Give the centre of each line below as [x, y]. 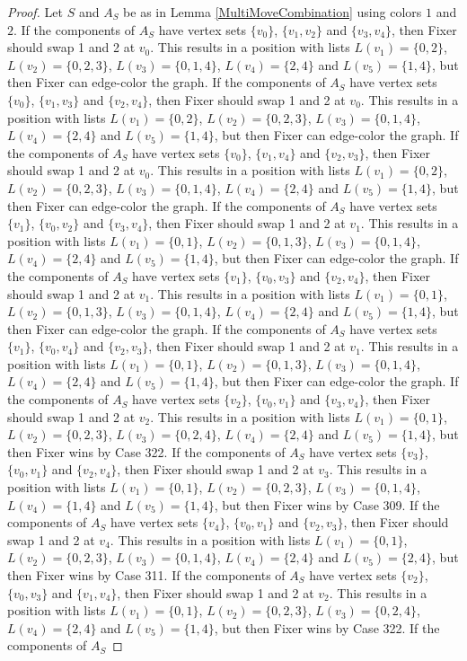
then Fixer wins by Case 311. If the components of [146, 575]
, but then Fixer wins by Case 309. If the [327, 504]
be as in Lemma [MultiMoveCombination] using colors [273, 12]
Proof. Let [35, 12]
